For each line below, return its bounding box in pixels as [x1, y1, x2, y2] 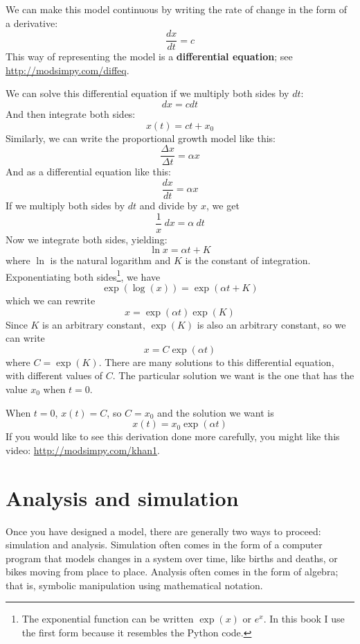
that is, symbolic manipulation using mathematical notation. [6, 577, 263, 592]
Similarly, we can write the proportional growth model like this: [6, 130, 276, 145]
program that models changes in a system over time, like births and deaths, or [6, 550, 338, 565]
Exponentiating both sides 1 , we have [6, 267, 161, 284]
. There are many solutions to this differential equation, [98, 354, 334, 369]
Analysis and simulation [6, 483, 239, 512]
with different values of [6, 368, 103, 383]
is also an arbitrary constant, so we [197, 317, 346, 331]
